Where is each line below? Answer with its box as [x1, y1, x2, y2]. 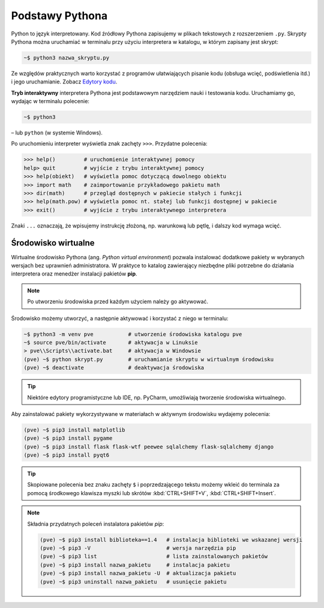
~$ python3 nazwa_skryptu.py [23, 54, 110, 61]
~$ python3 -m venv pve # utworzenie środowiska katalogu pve [23, 331, 242, 337]
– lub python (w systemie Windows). [11, 129, 103, 136]
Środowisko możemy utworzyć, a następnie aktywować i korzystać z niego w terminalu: [11, 315, 229, 322]
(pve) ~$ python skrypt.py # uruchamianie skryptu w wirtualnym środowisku [23, 356, 274, 363]
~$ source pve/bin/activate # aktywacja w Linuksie [23, 339, 198, 346]
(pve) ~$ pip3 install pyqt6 [23, 452, 110, 459]
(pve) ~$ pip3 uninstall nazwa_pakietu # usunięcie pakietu [40, 578, 227, 585]
